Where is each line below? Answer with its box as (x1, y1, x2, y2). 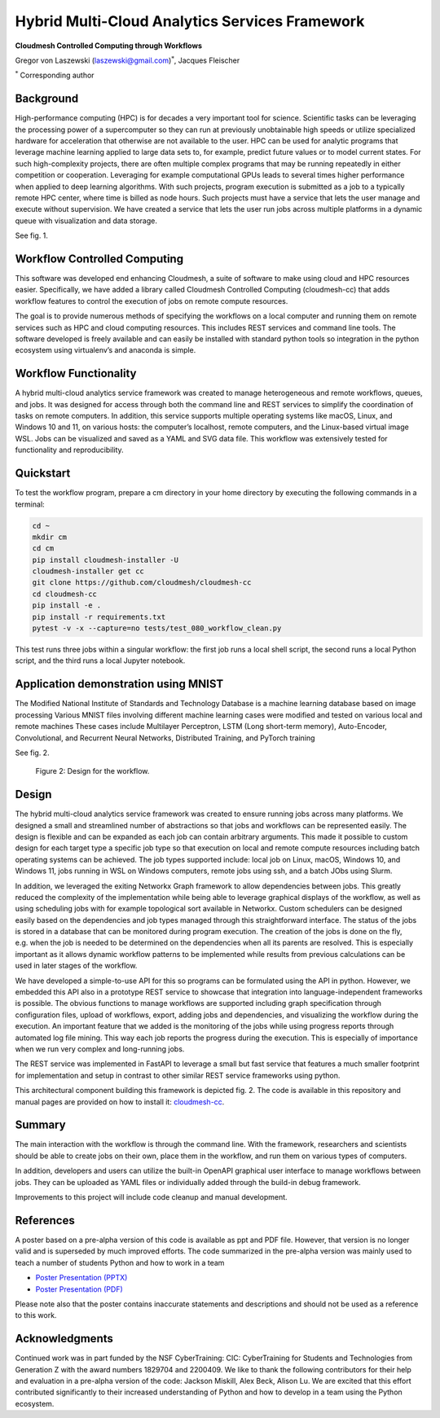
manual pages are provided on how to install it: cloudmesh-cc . (15, 1096, 225, 1107)
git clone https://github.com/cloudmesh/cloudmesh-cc (32, 578, 252, 587)
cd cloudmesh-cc (32, 589, 98, 599)
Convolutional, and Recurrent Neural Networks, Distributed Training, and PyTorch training (15, 733, 315, 743)
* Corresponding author (15, 69, 95, 81)
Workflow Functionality (15, 367, 137, 380)
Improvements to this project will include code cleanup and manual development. (15, 1192, 288, 1202)
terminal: (15, 499, 45, 509)
